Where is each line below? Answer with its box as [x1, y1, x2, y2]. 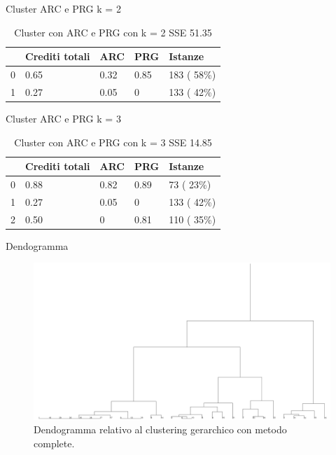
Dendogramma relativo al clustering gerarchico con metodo [34, 422, 287, 437]
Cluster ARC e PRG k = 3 [6, 111, 121, 125]
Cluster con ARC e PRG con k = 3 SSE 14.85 [14, 134, 212, 149]
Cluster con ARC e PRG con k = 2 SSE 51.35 [14, 24, 212, 39]
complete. [34, 435, 75, 450]
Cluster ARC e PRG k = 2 [6, 1, 121, 15]
